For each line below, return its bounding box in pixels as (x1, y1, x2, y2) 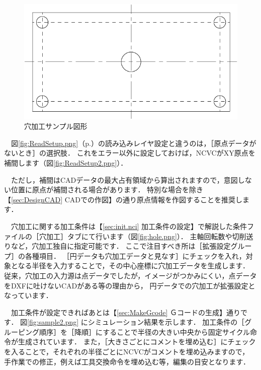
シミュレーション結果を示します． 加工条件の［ (88, 317, 245, 327)
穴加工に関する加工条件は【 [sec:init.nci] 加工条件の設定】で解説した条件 (11, 220, 247, 231)
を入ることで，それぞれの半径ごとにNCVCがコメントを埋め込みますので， (4, 346, 249, 357)
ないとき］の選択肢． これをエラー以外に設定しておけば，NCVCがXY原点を (4, 147, 255, 158)
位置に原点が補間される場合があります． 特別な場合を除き (11, 184, 204, 195)
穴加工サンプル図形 (24, 121, 88, 131)
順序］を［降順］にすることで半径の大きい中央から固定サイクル (39, 326, 250, 337)
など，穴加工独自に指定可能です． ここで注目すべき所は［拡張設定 (11, 241, 231, 251)
